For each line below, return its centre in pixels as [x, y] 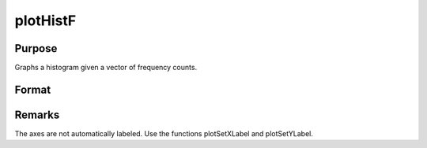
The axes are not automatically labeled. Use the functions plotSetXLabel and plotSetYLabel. [164, 133]
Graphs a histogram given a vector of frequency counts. [106, 68]
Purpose [36, 48]
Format [33, 89]
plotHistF [45, 20]
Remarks [37, 115]
